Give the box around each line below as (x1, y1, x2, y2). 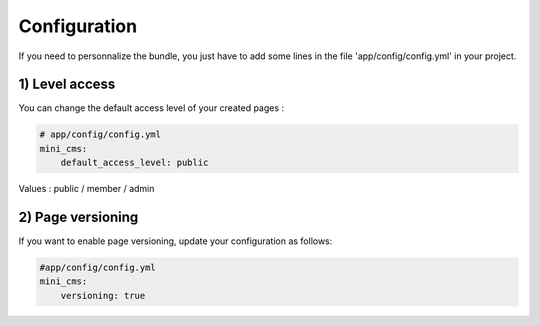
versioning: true (60, 290, 146, 301)
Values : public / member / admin (18, 183, 155, 195)
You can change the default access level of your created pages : (18, 102, 285, 114)
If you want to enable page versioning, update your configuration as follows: (18, 235, 333, 247)
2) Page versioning (18, 209, 139, 226)
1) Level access (18, 76, 116, 93)
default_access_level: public (60, 157, 209, 169)
